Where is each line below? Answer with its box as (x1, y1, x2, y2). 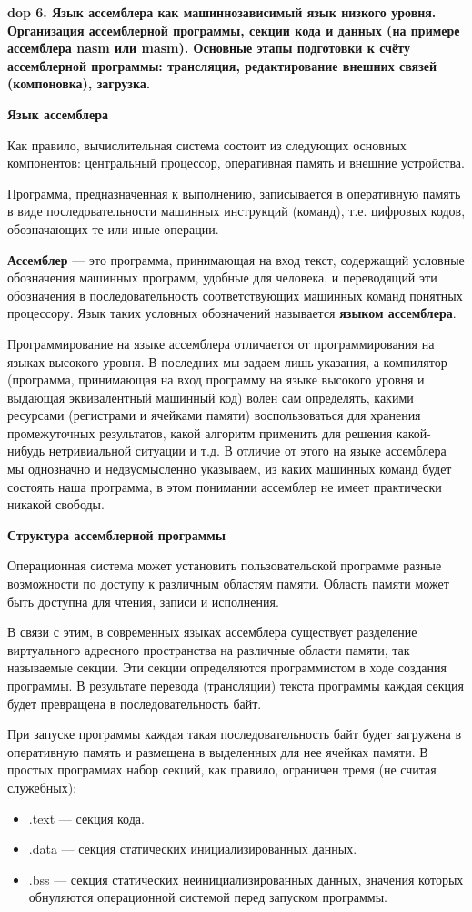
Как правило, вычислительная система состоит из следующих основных (7, 135, 407, 154)
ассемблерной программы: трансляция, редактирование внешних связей (7, 56, 437, 75)
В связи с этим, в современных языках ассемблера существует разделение (7, 622, 417, 641)
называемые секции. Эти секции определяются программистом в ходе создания (7, 658, 447, 677)
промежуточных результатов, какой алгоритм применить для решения (7, 423, 393, 442)
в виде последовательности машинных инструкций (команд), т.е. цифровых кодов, (7, 201, 466, 220)
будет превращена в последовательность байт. (7, 693, 262, 712)
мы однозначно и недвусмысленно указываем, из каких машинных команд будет (7, 459, 452, 478)
